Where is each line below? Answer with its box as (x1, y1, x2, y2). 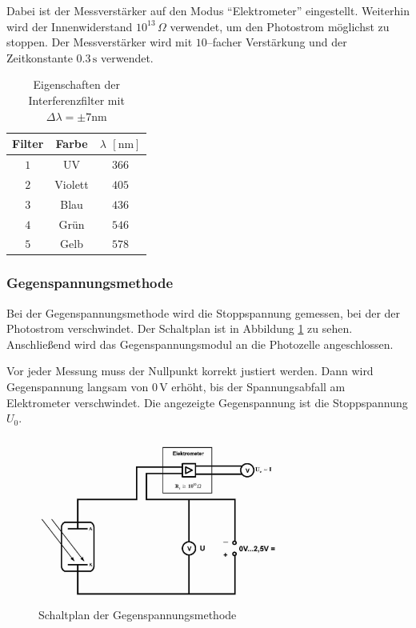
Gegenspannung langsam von (6, 378, 149, 395)
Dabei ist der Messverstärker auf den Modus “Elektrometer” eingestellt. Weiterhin (6, 2, 410, 18)
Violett (54, 175, 89, 192)
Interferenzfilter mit (28, 91, 125, 108)
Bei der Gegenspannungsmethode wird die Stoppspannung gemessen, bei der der (6, 304, 401, 321)
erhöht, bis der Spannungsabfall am (171, 378, 346, 395)
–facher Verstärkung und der (206, 34, 347, 50)
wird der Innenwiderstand (6, 18, 133, 34)
